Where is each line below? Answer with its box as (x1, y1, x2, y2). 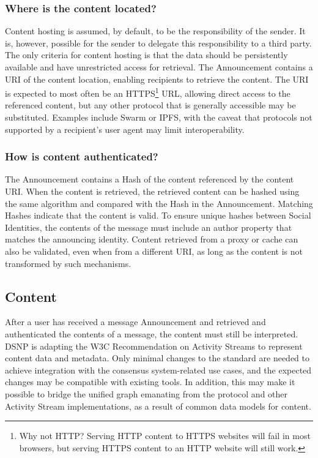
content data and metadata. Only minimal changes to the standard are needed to (5, 351, 310, 364)
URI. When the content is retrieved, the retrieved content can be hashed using (5, 185, 300, 198)
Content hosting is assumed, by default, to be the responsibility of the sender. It (5, 24, 306, 37)
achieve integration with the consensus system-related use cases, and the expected (5, 363, 312, 376)
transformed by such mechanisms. (5, 257, 131, 269)
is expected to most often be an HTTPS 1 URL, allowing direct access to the (5, 85, 290, 99)
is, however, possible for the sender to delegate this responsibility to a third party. (5, 36, 312, 49)
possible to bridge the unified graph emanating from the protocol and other (5, 387, 288, 400)
